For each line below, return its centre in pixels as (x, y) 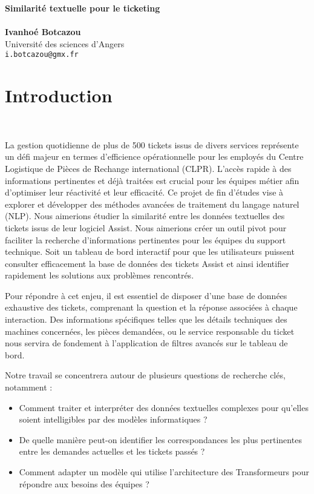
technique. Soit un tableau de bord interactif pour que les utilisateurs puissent (150, 252)
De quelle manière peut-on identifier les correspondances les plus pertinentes (160, 439)
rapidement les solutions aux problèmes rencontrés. (100, 275)
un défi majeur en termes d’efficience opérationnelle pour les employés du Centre (154, 156)
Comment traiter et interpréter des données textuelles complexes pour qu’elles (164, 407)
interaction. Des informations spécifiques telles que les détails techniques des (146, 319)
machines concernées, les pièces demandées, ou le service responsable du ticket (150, 331)
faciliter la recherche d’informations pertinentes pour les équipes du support (146, 239)
